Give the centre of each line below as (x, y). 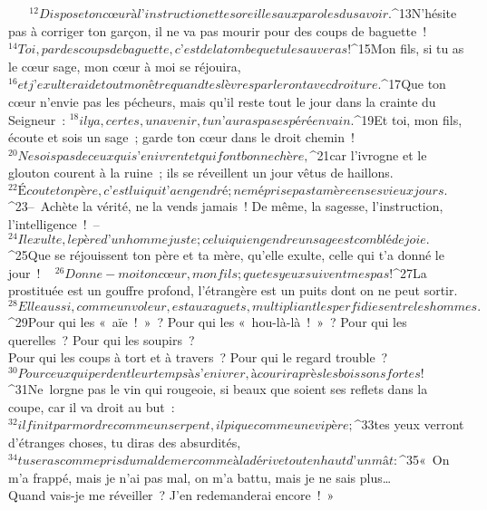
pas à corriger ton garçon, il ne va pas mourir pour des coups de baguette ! (218, 30)
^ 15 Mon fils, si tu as (408, 48)
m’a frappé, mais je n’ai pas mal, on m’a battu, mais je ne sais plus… (200, 477)
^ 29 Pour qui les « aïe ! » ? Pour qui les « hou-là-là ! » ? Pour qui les (208, 322)
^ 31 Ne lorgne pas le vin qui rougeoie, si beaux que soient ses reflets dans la (218, 388)
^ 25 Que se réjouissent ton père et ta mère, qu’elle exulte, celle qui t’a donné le (226, 255)
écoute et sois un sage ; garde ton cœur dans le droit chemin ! (181, 137)
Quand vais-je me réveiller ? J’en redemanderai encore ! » (171, 495)
